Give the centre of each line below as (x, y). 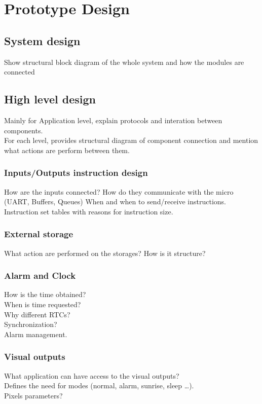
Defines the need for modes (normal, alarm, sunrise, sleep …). (99, 385)
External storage (39, 234)
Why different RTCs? (37, 314)
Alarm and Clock (40, 276)
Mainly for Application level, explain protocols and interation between (113, 120)
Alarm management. (36, 334)
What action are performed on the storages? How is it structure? (105, 253)
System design (42, 40)
